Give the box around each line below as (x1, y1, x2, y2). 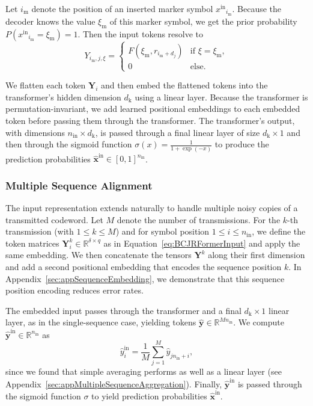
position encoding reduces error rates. (5, 284, 144, 297)
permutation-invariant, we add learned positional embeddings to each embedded (5, 102, 300, 115)
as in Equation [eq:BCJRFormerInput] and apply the (103, 236, 300, 249)
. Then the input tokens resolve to (77, 27, 204, 40)
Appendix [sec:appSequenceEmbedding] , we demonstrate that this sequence (5, 272, 285, 285)
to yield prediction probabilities (91, 390, 207, 402)
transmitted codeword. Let (5, 213, 103, 226)
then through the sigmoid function (5, 138, 132, 150)
